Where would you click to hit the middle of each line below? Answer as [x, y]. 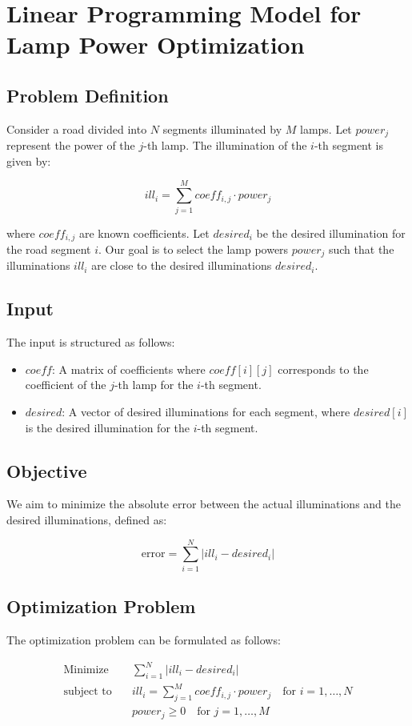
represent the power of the [71, 145]
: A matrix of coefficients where [128, 369]
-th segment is [349, 145]
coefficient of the [66, 385]
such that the [361, 249]
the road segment [49, 249]
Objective [47, 470]
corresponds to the [323, 369]
